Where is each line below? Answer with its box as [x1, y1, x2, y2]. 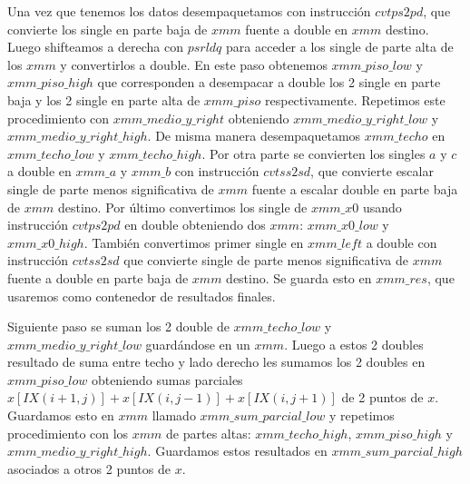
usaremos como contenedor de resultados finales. [7, 286, 276, 305]
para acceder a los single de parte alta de [226, 37, 454, 56]
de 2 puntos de [341, 388, 424, 407]
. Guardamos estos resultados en [147, 441, 328, 460]
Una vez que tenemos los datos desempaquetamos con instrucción [7, 2, 371, 20]
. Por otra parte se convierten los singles [201, 143, 426, 163]
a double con [366, 232, 437, 252]
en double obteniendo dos [124, 215, 266, 234]
